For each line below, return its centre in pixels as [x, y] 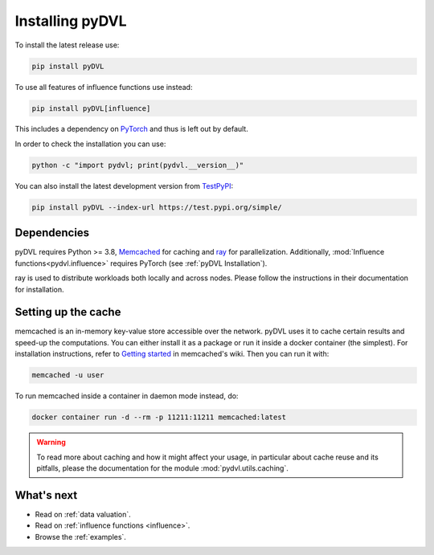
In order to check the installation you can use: [90, 144]
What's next [46, 495]
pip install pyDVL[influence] [91, 108]
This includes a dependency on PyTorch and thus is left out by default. [131, 129]
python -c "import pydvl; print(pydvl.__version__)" [138, 165]
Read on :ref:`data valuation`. [83, 514]
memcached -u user [68, 375]
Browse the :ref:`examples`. [80, 537]
